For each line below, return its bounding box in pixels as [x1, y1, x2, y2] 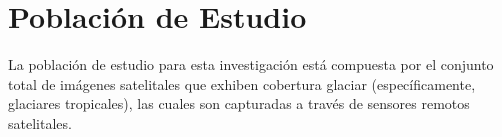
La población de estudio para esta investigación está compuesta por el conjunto [8, 54, 494, 75]
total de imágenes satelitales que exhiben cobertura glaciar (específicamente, [8, 73, 476, 94]
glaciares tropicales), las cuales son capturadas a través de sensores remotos [8, 93, 470, 114]
